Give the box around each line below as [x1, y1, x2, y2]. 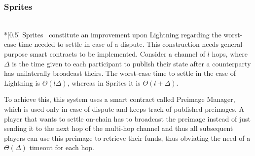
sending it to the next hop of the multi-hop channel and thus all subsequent [4, 123, 233, 133]
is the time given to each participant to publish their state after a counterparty [12, 58, 251, 68]
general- [220, 39, 245, 49]
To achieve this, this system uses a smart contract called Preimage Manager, [4, 94, 235, 104]
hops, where [212, 49, 248, 59]
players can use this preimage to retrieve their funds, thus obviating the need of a [4, 132, 251, 143]
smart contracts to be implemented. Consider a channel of [30, 49, 206, 59]
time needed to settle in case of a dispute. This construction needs [18, 39, 219, 49]
